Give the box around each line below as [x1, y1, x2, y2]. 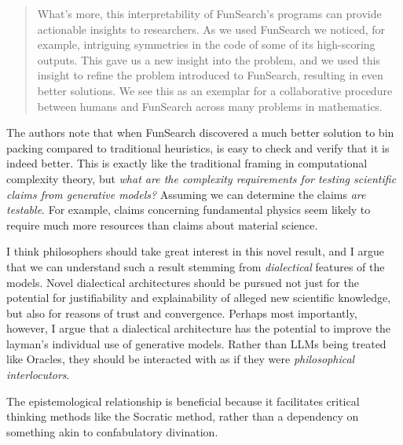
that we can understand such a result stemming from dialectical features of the [6, 258, 385, 274]
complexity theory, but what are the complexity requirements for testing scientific [6, 170, 397, 186]
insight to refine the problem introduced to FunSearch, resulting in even [37, 67, 383, 83]
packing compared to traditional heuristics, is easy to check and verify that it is [6, 139, 390, 156]
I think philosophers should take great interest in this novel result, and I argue [6, 243, 384, 259]
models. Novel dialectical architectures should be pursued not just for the [6, 274, 359, 290]
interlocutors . [6, 366, 70, 383]
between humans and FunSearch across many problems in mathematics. [37, 97, 383, 114]
